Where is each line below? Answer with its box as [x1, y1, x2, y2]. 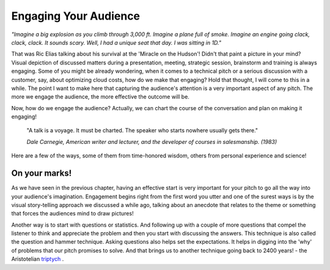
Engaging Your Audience [11, 9, 141, 23]
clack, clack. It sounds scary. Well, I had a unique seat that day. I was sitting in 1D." [11, 39, 221, 46]
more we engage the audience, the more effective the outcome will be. [11, 93, 189, 100]
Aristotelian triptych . [11, 255, 64, 263]
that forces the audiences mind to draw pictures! [11, 210, 134, 217]
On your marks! [11, 168, 72, 179]
